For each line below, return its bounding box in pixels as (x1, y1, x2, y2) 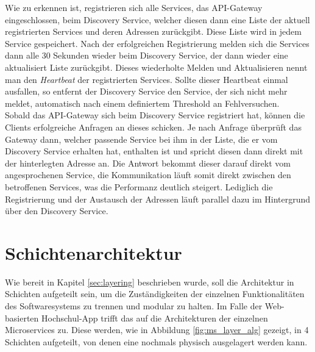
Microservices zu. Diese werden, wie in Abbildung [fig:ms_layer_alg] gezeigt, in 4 (5, 323, 309, 336)
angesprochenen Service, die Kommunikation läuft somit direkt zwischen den (5, 168, 291, 181)
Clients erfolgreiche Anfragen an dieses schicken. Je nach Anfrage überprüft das (5, 120, 302, 133)
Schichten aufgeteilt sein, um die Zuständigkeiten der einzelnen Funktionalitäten (5, 287, 305, 300)
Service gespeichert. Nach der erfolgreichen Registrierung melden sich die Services (5, 37, 310, 49)
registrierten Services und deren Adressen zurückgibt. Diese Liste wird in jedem (5, 25, 302, 38)
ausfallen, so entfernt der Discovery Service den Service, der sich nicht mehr (5, 85, 288, 98)
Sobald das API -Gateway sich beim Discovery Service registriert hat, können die (5, 109, 305, 121)
